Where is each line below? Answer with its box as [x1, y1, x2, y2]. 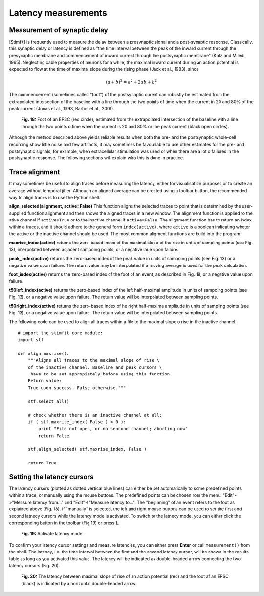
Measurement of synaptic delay [9, 26, 109, 34]
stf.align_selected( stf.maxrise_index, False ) [27, 446, 147, 452]
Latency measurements [9, 7, 108, 18]
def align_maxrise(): [18, 351, 69, 356]
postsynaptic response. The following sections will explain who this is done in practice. [9, 155, 184, 161]
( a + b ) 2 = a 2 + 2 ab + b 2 [106, 78, 157, 85]
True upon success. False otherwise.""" [27, 385, 127, 391]
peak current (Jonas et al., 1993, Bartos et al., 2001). [9, 105, 115, 111]
